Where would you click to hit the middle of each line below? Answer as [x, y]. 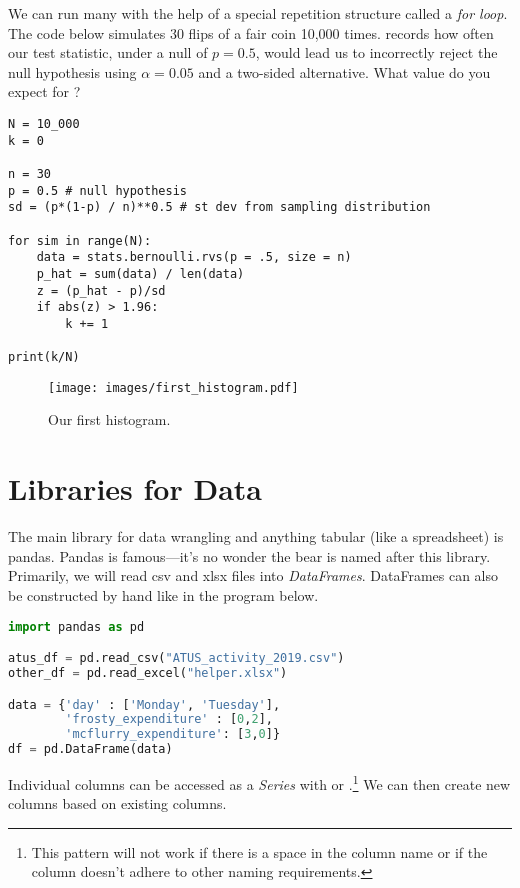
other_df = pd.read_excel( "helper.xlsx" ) [148, 672]
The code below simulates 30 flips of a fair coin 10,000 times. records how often [251, 32]
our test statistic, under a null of [108, 52]
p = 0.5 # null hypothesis [97, 190]
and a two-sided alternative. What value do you [344, 71]
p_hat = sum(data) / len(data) [140, 273]
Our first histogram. [109, 419]
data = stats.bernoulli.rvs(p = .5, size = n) [194, 257]
